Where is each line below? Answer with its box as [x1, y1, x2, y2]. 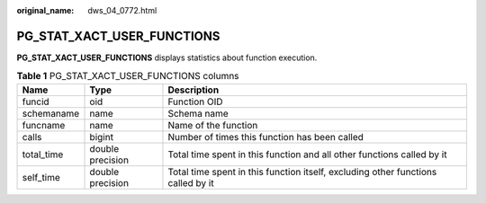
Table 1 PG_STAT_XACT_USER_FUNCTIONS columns [16, 70, 239, 83]
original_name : [16, 5, 75, 15]
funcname [22, 119, 66, 131]
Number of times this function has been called [167, 130, 364, 143]
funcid [22, 95, 49, 108]
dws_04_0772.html [87, 5, 157, 15]
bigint [89, 130, 114, 143]
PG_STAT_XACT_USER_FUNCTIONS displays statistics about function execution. [16, 52, 318, 63]
